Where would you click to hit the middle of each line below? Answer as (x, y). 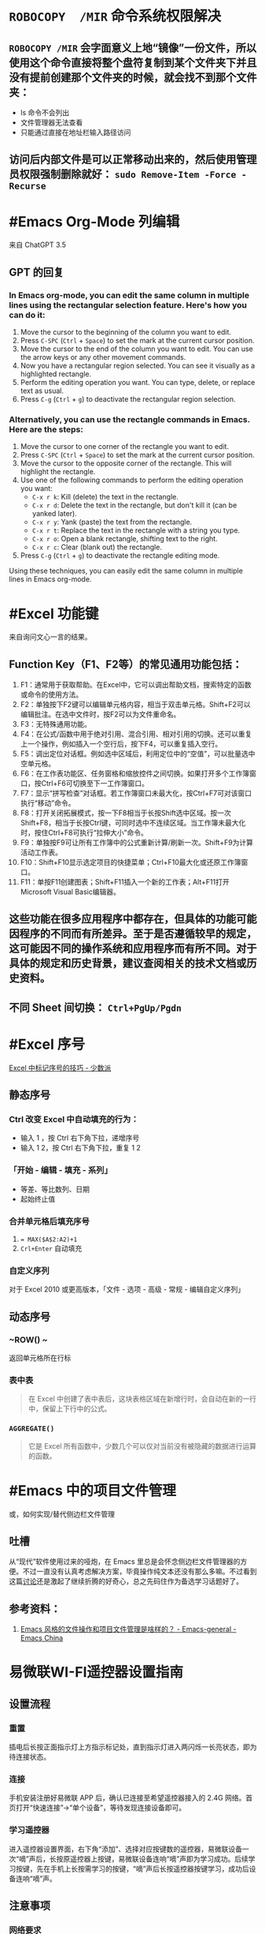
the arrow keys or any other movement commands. (103, 357)
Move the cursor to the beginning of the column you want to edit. (125, 332)
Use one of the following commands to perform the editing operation (132, 480)
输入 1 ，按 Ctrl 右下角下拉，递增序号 (80, 1138)
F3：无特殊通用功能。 (55, 724)
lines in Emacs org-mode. (50, 579)
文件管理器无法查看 (52, 122)
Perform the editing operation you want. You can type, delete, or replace (138, 383)
